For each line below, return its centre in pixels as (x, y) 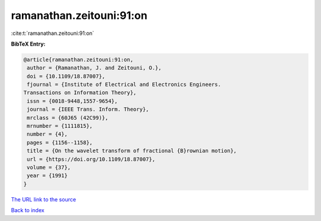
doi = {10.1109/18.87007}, (66, 76)
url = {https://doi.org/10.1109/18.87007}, (91, 159)
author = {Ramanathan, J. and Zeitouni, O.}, (94, 68)
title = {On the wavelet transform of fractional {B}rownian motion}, (132, 151)
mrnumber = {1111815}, (60, 126)
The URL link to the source (44, 199)
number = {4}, (47, 134)
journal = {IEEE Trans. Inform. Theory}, (88, 109)
